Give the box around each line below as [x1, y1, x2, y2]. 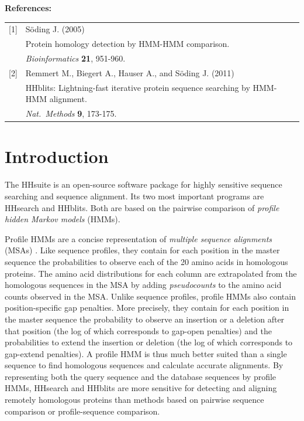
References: [5, 2, 52, 13]
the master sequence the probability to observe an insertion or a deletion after [5, 313, 285, 325]
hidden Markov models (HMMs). [5, 213, 120, 225]
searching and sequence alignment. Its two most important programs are [5, 189, 264, 202]
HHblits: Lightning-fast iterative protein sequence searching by [25, 81, 250, 93]
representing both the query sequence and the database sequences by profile [5, 370, 277, 382]
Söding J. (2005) [25, 23, 85, 35]
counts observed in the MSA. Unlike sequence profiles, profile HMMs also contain [5, 290, 296, 302]
